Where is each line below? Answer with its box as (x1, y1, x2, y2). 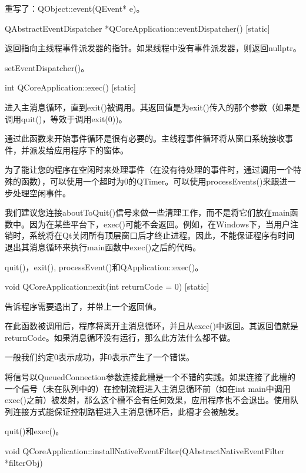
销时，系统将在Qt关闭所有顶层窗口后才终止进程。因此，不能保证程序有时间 (5, 229, 295, 241)
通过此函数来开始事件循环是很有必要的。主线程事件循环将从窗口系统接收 (5, 132, 285, 145)
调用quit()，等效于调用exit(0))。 (5, 112, 127, 125)
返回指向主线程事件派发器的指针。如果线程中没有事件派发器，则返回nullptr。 (5, 42, 301, 54)
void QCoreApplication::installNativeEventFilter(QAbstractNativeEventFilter (5, 445, 285, 457)
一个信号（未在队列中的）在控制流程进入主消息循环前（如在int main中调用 (5, 382, 291, 394)
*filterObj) (5, 456, 43, 468)
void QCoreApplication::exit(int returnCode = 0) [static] (5, 280, 209, 293)
